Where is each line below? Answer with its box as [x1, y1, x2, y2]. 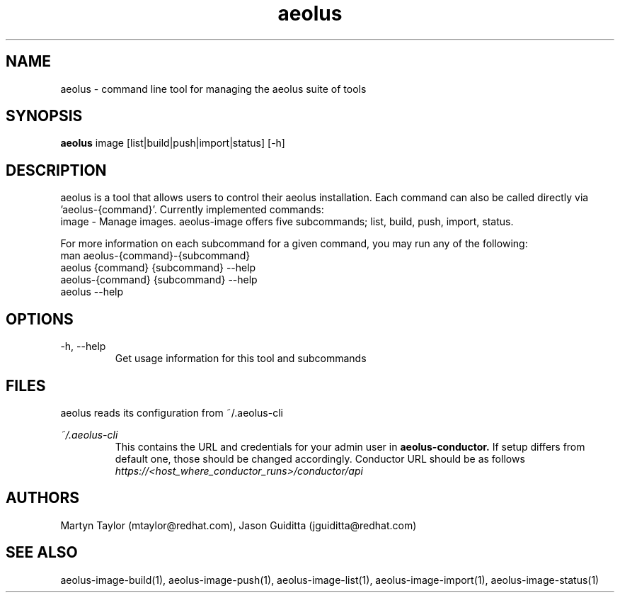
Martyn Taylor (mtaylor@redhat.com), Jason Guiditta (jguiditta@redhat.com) [60, 519, 417, 531]
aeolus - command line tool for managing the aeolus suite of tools [60, 82, 367, 95]
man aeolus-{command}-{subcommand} [60, 249, 251, 262]
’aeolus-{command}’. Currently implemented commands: [60, 203, 324, 216]
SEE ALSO [6, 543, 78, 562]
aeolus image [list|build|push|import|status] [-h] [60, 137, 285, 149]
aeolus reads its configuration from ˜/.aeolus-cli [60, 406, 283, 419]
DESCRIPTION [6, 161, 107, 179]
